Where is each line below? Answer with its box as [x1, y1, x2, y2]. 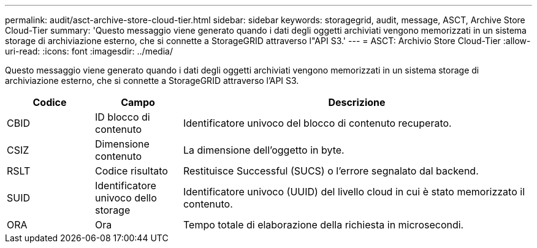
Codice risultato [94, 165, 168, 177]
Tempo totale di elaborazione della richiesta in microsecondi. [183, 219, 464, 231]
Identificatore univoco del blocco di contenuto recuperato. [183, 117, 452, 129]
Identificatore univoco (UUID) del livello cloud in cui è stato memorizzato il [183, 186, 525, 198]
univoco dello [94, 192, 157, 204]
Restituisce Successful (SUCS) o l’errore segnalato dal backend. [183, 165, 479, 177]
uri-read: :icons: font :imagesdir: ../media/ [5, 46, 173, 56]
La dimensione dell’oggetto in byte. [183, 144, 345, 156]
